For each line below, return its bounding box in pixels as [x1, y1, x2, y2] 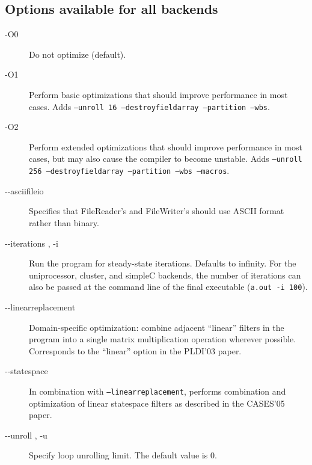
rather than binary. [29, 216, 99, 229]
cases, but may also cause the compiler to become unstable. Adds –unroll [29, 152, 302, 165]
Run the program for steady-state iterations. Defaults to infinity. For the [29, 257, 296, 269]
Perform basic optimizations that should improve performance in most [29, 88, 288, 100]
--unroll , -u [5, 428, 47, 441]
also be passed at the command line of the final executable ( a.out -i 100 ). [29, 280, 308, 293]
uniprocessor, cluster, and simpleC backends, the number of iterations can [29, 268, 301, 281]
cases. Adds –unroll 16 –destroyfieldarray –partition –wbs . [29, 100, 270, 112]
